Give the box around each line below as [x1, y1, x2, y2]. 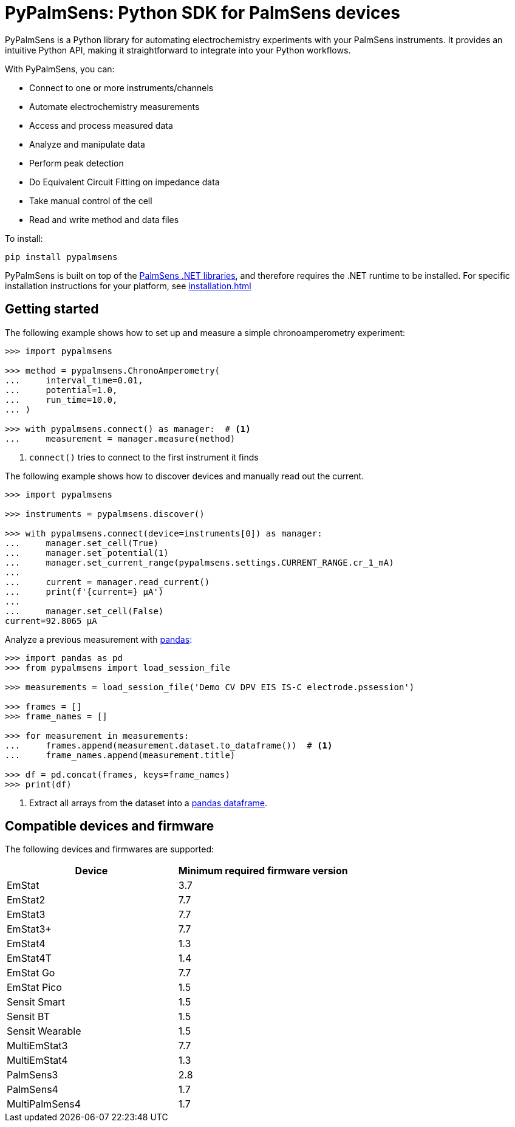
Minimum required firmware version [178, 865, 348, 877]
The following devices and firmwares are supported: [5, 844, 214, 855]
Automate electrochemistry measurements [29, 101, 200, 112]
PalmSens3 [7, 1069, 58, 1081]
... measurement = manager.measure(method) [5, 433, 236, 444]
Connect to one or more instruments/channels [29, 82, 214, 93]
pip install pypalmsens [5, 252, 118, 262]
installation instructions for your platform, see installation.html [5, 280, 251, 291]
